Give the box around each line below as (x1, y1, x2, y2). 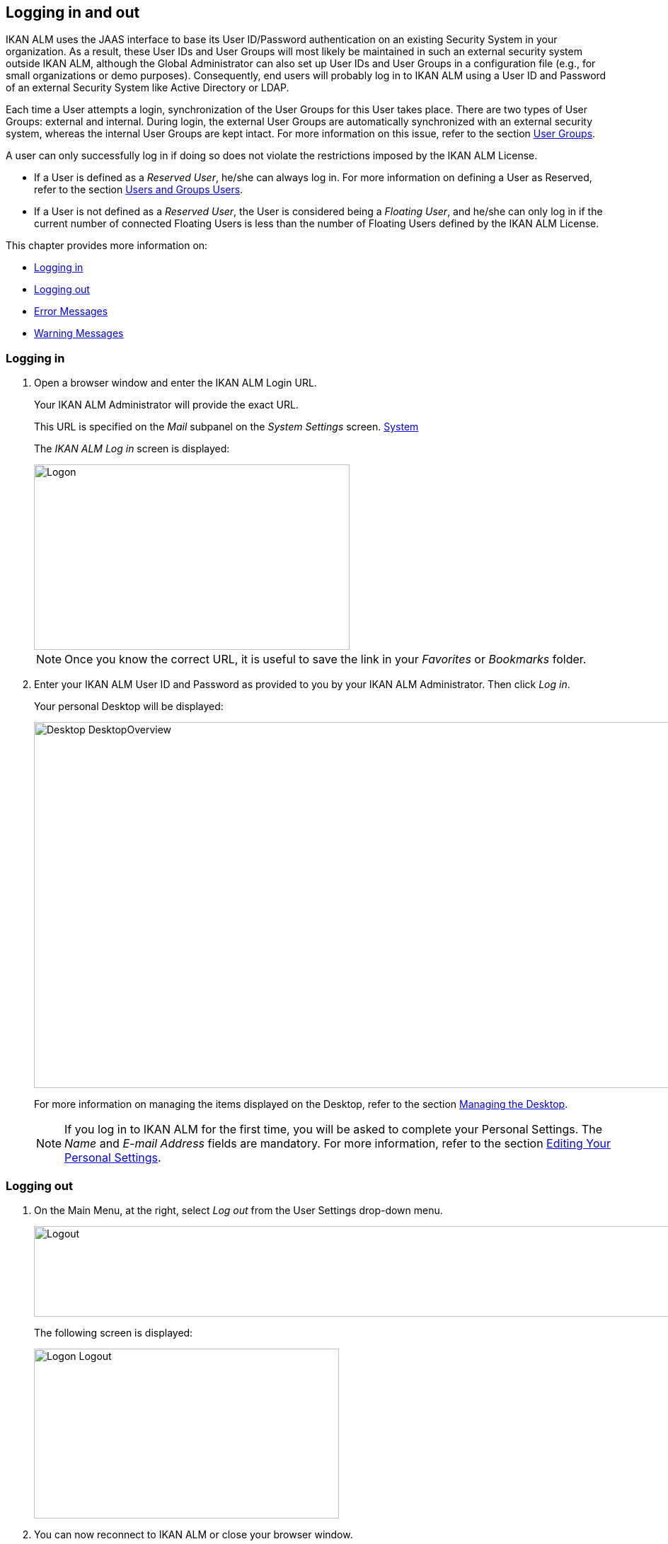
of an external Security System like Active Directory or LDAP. (6, 81, 289, 94)
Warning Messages (34, 327, 124, 340)
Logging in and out (6, 4, 140, 21)
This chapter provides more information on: (6, 239, 208, 252)
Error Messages (34, 305, 108, 318)
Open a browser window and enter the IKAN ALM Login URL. (34, 377, 317, 389)
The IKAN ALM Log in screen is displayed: (34, 442, 230, 455)
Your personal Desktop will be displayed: (34, 700, 224, 713)
